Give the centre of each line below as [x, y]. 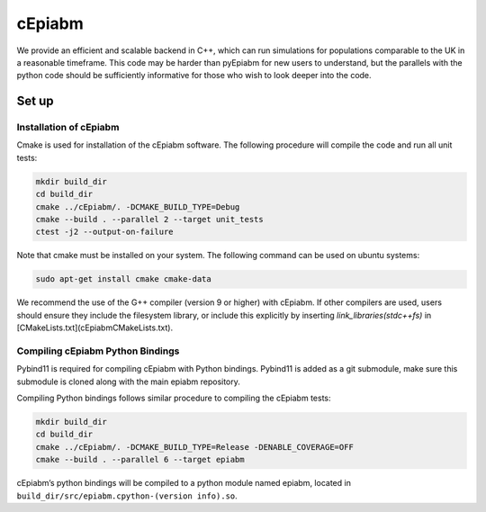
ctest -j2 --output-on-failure [105, 232]
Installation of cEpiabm [68, 128]
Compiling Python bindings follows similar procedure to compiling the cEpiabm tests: [174, 398]
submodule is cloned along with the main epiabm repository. [128, 382]
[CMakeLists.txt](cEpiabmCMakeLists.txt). [95, 328]
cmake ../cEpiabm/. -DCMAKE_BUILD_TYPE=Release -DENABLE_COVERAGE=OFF [195, 447]
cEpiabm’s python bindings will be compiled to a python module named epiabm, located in [184, 483]
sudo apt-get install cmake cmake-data [123, 279]
